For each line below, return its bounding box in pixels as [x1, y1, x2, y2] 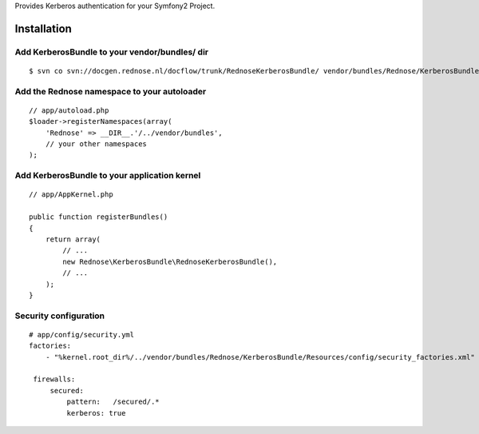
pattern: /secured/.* [66, 397, 160, 407]
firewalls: [33, 375, 76, 384]
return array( [45, 235, 101, 244]
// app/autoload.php [29, 106, 109, 115]
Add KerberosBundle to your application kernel [14, 170, 201, 181]
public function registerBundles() [29, 213, 168, 221]
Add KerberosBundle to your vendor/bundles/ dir [14, 46, 209, 58]
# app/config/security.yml [29, 330, 135, 339]
